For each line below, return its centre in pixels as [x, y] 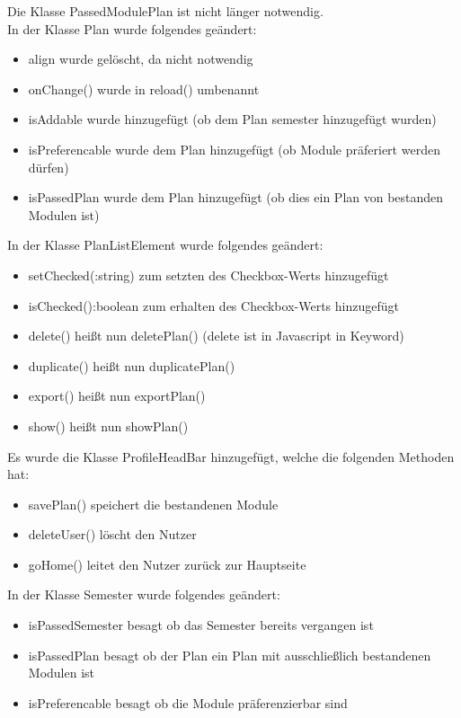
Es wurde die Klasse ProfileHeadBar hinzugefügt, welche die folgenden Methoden [231, 456]
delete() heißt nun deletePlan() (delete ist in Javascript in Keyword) [216, 336]
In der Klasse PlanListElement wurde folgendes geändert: [165, 245]
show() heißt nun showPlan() [108, 425]
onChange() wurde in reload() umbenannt [144, 89]
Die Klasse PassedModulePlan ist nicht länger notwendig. [165, 11]
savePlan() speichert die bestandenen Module [153, 504]
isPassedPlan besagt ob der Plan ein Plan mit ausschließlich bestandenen [230, 655]
